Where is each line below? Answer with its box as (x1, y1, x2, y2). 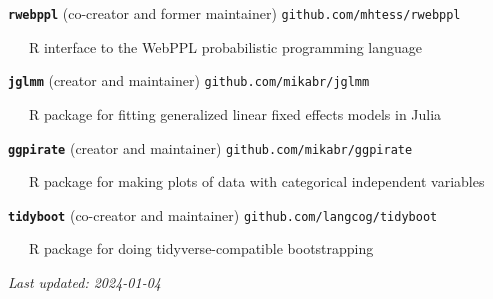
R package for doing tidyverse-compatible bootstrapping (28, 238, 374, 259)
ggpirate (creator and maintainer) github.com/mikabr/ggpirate (8, 137, 413, 158)
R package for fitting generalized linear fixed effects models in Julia (28, 103, 442, 124)
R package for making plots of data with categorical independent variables (28, 171, 485, 192)
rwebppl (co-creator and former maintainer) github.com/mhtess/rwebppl (8, 3, 461, 23)
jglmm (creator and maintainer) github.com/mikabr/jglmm (8, 70, 370, 91)
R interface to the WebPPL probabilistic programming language (28, 36, 423, 57)
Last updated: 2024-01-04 (8, 272, 161, 292)
